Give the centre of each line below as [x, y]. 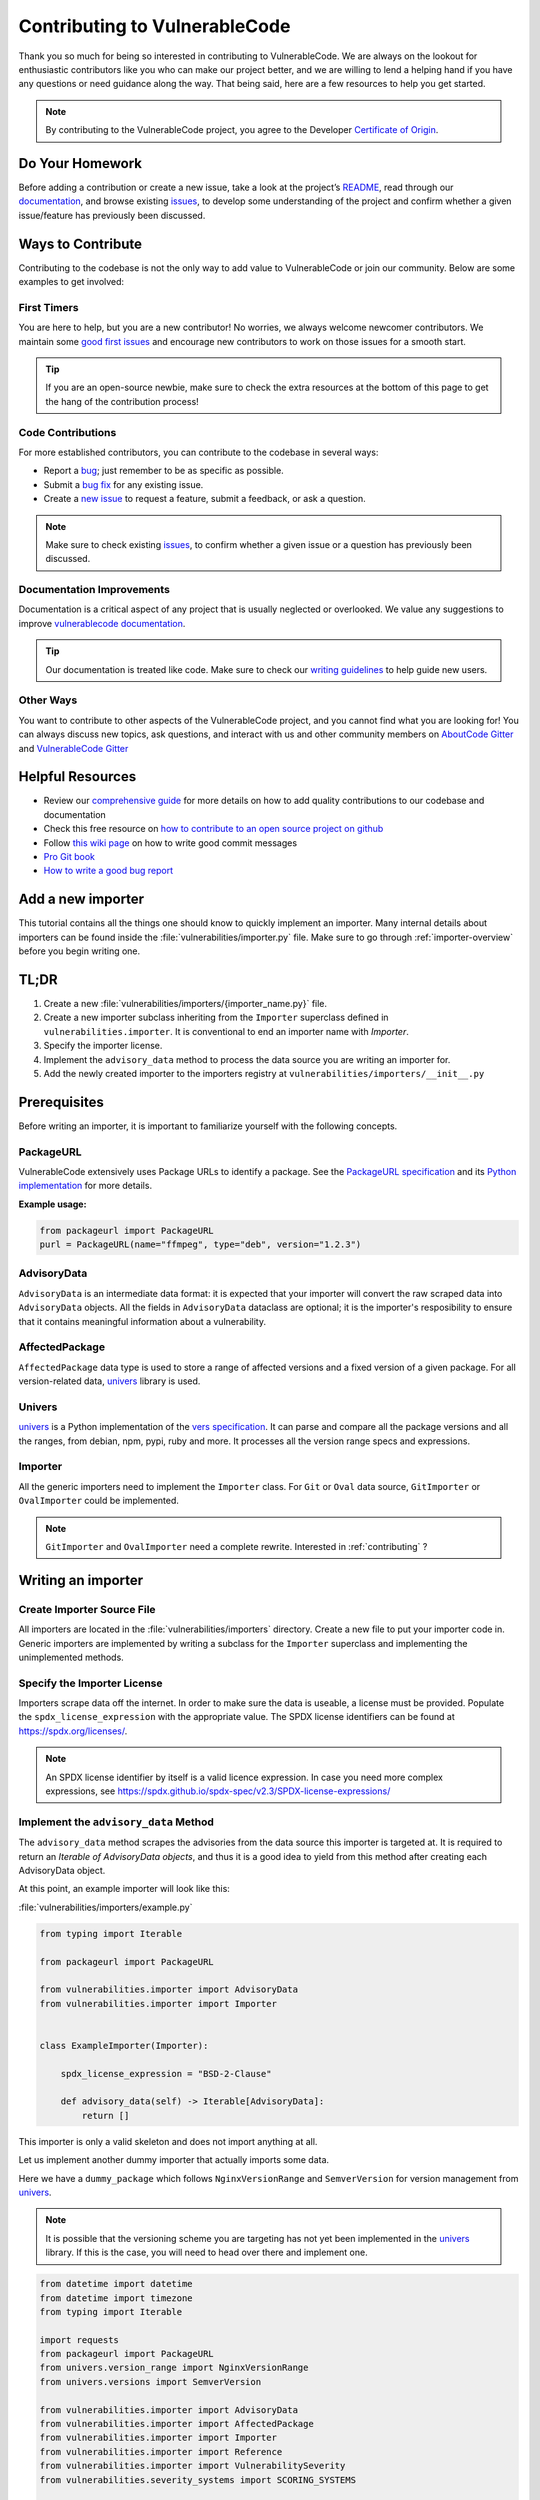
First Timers [48, 307]
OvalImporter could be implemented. [99, 1501]
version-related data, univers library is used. [109, 1381]
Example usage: [52, 1204]
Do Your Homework [80, 163]
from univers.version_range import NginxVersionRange [174, 2368]
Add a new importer [81, 899]
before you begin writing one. [79, 951]
